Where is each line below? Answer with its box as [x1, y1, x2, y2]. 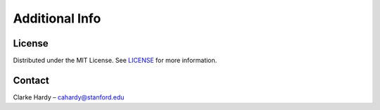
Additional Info [13, 11, 101, 26]
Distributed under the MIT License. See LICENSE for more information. [13, 56, 217, 65]
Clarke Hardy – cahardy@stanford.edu [13, 92, 125, 102]
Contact [13, 74, 49, 86]
